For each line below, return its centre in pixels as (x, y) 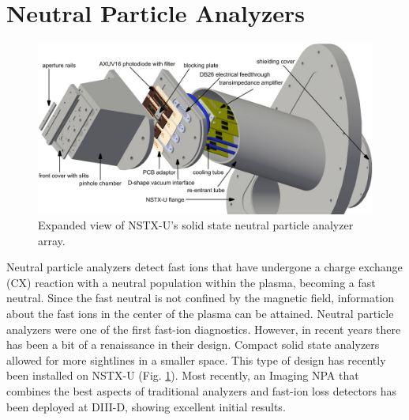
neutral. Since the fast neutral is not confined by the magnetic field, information (201, 298)
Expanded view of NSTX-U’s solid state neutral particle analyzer (196, 225)
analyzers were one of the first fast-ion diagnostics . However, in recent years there (204, 329)
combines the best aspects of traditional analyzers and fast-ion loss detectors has (201, 391)
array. (52, 240)
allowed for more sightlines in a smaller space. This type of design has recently (196, 359)
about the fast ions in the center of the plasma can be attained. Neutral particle (200, 314)
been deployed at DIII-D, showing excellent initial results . (146, 406)
